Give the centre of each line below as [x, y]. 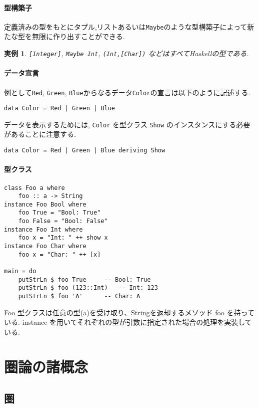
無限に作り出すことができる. [78, 36]
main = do [20, 271]
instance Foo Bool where [45, 204]
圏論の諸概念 [46, 366]
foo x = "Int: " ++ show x [63, 238]
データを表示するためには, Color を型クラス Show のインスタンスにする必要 [127, 124]
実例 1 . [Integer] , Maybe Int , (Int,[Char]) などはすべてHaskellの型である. [126, 53]
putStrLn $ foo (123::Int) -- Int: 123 [88, 288]
